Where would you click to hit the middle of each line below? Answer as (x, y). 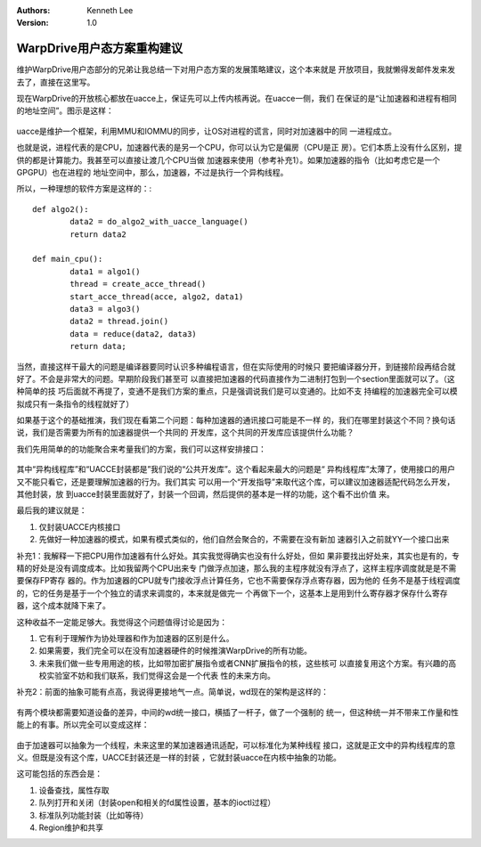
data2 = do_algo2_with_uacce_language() (159, 222)
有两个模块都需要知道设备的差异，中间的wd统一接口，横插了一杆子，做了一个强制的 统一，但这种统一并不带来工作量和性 (237, 712)
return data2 (98, 234)
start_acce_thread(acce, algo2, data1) (157, 297)
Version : (33, 23)
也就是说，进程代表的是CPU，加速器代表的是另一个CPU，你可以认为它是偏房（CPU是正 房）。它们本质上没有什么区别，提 (239, 148)
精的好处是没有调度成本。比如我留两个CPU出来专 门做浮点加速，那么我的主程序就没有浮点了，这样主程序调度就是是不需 (236, 568)
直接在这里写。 (67, 82)
